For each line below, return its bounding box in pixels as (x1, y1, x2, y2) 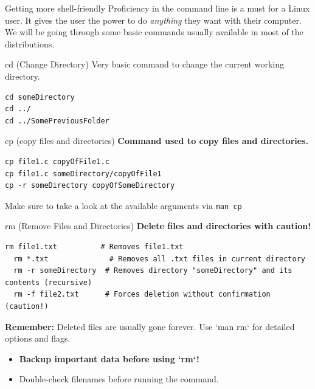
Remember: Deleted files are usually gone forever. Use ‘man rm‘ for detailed (5, 320, 295, 332)
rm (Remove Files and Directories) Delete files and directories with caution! (5, 219, 311, 232)
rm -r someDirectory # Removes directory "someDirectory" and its (13, 266, 292, 275)
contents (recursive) (5, 278, 92, 287)
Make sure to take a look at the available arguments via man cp (5, 199, 242, 212)
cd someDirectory (5, 92, 75, 102)
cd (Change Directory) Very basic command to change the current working (5, 58, 284, 71)
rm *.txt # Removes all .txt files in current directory (13, 254, 305, 263)
